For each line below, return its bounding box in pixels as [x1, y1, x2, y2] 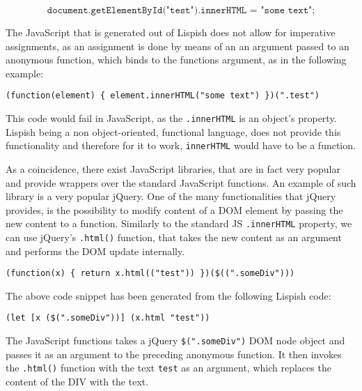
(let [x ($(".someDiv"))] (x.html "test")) [6, 313, 210, 323]
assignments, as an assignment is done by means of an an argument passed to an [6, 38, 349, 53]
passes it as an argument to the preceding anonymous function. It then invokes [6, 346, 342, 361]
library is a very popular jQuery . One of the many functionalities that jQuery [6, 189, 336, 204]
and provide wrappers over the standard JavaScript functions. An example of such [6, 175, 356, 190]
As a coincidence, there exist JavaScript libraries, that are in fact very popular [6, 161, 340, 176]
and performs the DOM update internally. [6, 243, 185, 258]
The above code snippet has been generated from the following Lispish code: [6, 288, 331, 302]
